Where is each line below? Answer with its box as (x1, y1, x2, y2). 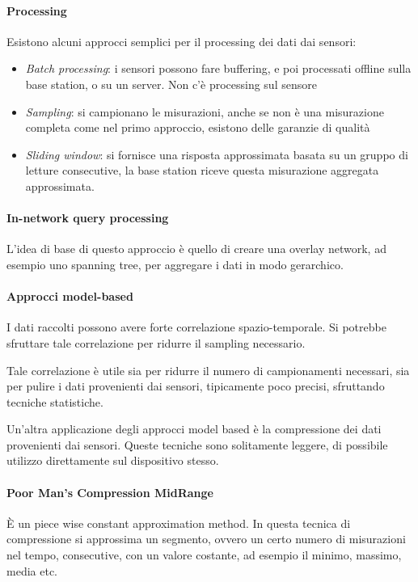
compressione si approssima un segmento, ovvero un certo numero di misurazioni (6, 530, 406, 547)
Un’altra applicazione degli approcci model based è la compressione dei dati (6, 420, 382, 437)
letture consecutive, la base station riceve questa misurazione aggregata (25, 162, 379, 179)
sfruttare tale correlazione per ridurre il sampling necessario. (6, 334, 306, 351)
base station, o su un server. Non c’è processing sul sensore (25, 75, 317, 92)
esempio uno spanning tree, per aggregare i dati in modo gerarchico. (6, 255, 344, 272)
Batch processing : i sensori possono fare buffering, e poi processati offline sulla (25, 60, 412, 77)
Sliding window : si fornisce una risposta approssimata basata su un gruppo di (25, 145, 408, 162)
